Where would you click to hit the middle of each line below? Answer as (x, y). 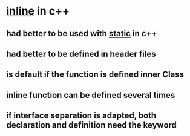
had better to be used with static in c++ (82, 34)
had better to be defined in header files (81, 53)
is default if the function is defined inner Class (95, 75)
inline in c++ (38, 11)
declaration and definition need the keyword (92, 125)
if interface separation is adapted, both (81, 116)
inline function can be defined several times (91, 95)
